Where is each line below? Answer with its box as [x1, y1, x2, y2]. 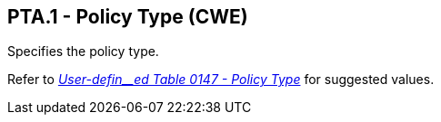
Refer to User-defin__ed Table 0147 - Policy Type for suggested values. [7, 71, 435, 88]
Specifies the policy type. [7, 43, 159, 60]
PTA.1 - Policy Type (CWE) [7, 5, 248, 28]
